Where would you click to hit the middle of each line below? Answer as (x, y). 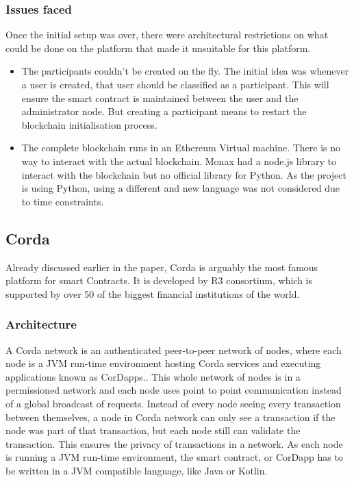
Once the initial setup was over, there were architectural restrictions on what (167, 35)
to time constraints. (63, 201)
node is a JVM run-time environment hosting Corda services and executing (163, 363)
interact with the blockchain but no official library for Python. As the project (184, 174)
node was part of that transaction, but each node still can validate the (153, 430)
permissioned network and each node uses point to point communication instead (174, 390)
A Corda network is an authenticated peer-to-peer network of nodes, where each (174, 350)
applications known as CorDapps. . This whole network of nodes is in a (153, 376)
